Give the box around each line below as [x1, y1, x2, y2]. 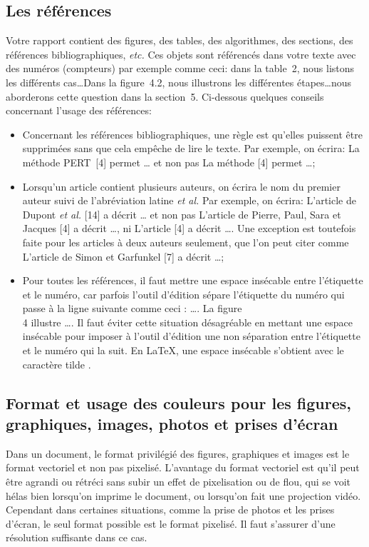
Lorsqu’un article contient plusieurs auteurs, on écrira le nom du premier [22, 179, 341, 194]
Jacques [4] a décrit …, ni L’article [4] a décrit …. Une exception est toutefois [22, 221, 356, 236]
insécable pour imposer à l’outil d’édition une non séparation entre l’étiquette [22, 328, 360, 343]
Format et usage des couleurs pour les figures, [6, 391, 351, 413]
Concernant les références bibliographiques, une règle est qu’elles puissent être [22, 126, 363, 141]
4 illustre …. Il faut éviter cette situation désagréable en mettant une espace [22, 314, 353, 329]
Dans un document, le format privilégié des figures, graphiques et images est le [6, 446, 350, 461]
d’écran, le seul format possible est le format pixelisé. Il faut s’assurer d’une [6, 516, 336, 531]
